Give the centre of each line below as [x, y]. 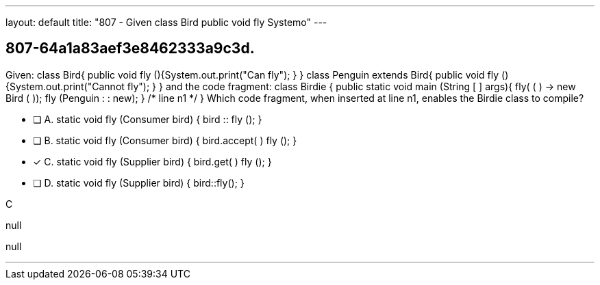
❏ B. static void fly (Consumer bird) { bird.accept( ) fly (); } [165, 140]
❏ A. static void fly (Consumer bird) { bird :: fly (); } [148, 119]
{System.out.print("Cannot [65, 86]
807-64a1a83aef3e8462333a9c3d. [130, 49]
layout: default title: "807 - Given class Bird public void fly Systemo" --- [166, 22]
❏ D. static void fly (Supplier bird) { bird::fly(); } [139, 182]
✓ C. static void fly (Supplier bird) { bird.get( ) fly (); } [152, 161]
